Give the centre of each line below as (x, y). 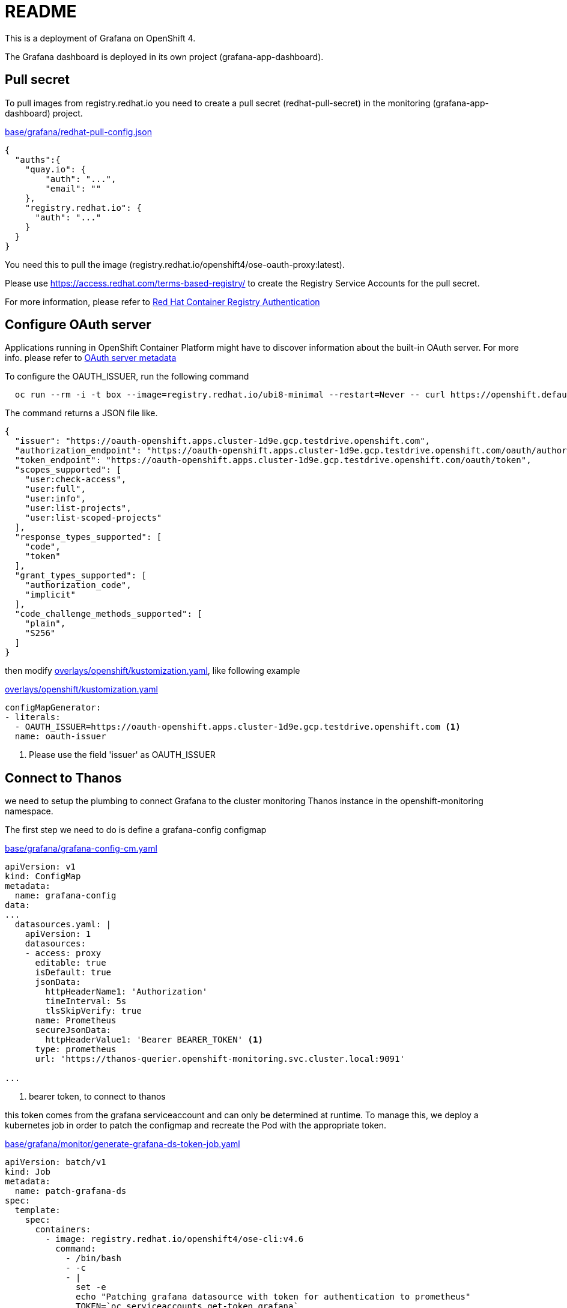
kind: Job (28, 1172)
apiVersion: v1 (41, 867)
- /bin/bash (93, 1258)
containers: (63, 1230)
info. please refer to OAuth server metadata (91, 358)
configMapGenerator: (53, 708)
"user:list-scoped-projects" (93, 518)
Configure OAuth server (78, 325)
